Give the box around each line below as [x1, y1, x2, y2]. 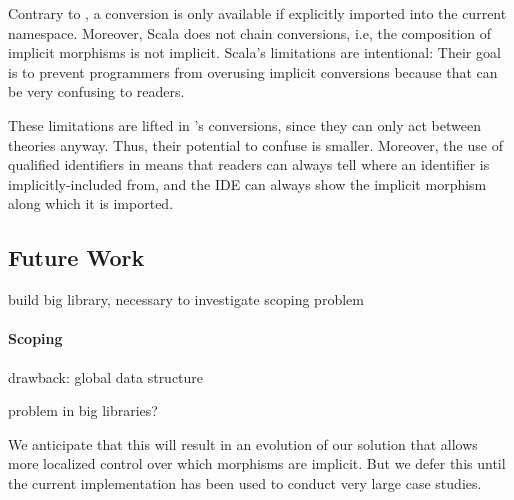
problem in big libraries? [8, 400, 158, 421]
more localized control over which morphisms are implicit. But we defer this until [8, 453, 506, 474]
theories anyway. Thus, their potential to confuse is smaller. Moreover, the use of [8, 134, 503, 155]
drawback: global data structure [8, 366, 204, 387]
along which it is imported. [8, 193, 174, 214]
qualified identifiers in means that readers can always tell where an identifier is [8, 154, 490, 175]
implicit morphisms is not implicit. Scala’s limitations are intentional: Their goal [8, 42, 501, 63]
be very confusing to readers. [8, 81, 185, 102]
